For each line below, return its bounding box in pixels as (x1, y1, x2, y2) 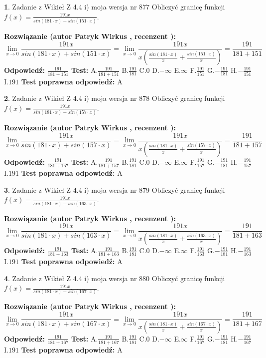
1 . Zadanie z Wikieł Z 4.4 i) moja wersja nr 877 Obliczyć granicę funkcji (4, 1, 225, 11)
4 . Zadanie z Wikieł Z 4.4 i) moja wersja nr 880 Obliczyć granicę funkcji (4, 273, 225, 283)
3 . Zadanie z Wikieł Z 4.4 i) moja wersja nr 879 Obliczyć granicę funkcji (4, 184, 225, 195)
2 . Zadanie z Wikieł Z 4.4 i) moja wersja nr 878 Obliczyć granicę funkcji (4, 93, 225, 103)
